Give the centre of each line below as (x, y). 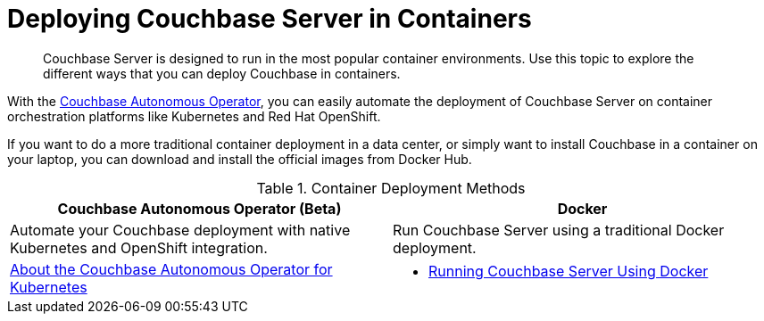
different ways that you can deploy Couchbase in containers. (222, 73)
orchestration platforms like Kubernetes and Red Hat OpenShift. (194, 116)
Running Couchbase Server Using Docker (569, 271)
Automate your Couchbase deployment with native (180, 230)
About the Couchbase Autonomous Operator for (171, 269)
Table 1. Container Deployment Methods (391, 188)
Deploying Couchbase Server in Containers (270, 19)
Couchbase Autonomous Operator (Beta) (199, 208)
